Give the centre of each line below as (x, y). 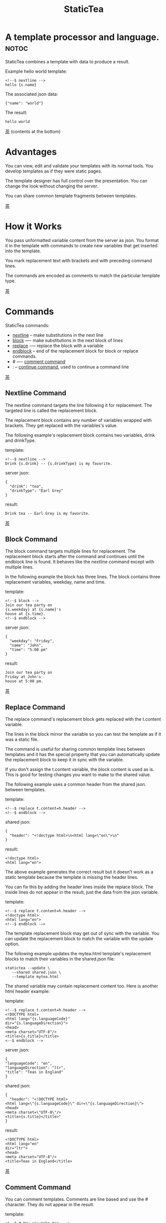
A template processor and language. (82, 37)
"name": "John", (26, 645)
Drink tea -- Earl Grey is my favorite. (48, 513)
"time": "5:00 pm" (29, 650)
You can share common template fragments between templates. (71, 196)
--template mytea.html (35, 977)
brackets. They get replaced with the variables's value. (62, 425)
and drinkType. (20, 440)
